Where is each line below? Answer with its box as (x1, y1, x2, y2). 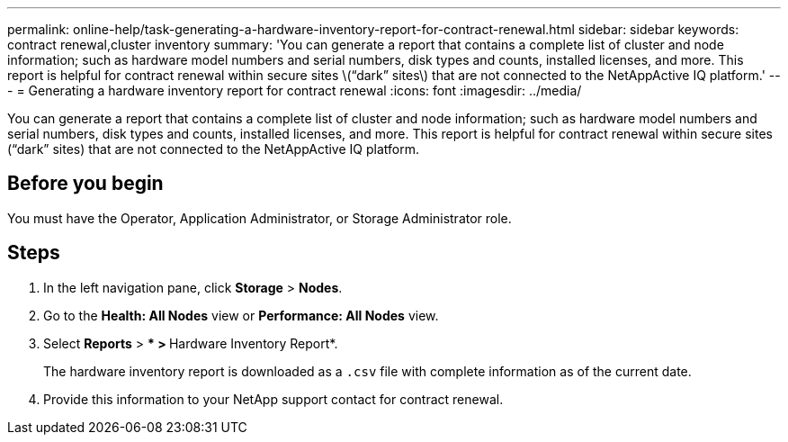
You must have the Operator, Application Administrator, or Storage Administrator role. (7, 210, 512, 226)
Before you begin (7, 172, 164, 195)
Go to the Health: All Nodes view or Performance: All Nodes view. (43, 307, 439, 323)
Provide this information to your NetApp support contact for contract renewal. (43, 391, 504, 407)
